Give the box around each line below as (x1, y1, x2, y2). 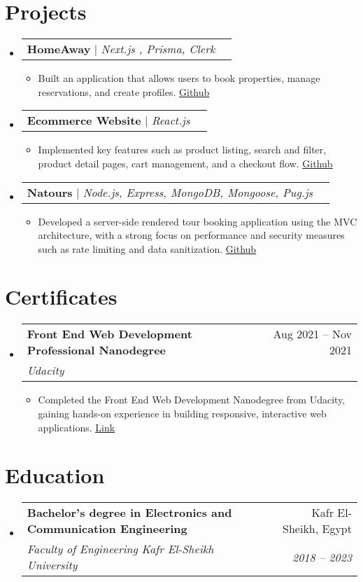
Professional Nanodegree (27, 342, 166, 359)
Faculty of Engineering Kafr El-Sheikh (27, 541, 214, 557)
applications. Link (38, 420, 115, 434)
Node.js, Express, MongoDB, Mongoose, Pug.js (83, 183, 313, 200)
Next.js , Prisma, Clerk (101, 41, 215, 57)
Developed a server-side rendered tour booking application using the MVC (38, 214, 357, 228)
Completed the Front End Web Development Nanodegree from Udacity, (38, 392, 346, 407)
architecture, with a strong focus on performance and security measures (38, 228, 345, 242)
